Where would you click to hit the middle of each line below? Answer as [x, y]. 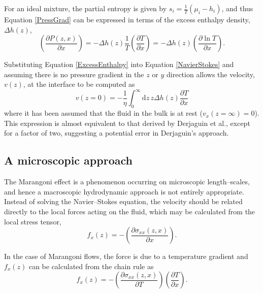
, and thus [237, 8]
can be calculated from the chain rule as [91, 266]
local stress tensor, [33, 221]
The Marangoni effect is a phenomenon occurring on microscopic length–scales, [127, 182]
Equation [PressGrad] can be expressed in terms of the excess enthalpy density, [127, 19]
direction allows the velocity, [211, 74]
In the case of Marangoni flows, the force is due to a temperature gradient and [126, 256]
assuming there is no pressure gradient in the [74, 74]
